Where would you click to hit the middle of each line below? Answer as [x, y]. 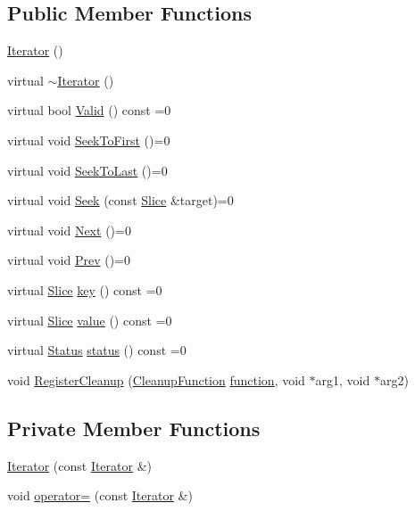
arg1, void [343, 379]
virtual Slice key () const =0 [85, 289]
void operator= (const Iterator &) [100, 495]
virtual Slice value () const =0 [90, 320]
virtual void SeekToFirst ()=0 [89, 140]
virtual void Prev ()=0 [69, 260]
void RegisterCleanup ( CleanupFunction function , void [156, 379]
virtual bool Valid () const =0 [89, 110]
